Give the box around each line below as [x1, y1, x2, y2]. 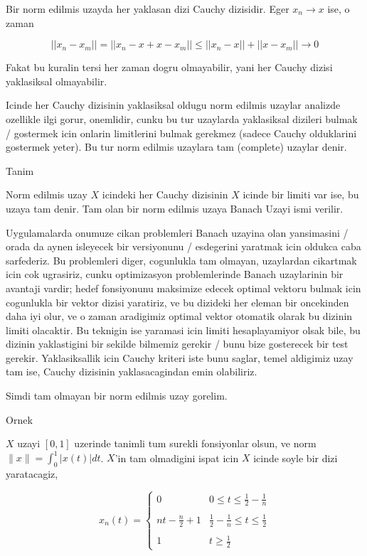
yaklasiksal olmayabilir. [6, 73, 107, 88]
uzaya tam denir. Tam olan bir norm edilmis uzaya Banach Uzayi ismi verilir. [6, 201, 344, 215]
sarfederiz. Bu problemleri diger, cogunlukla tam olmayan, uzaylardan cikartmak [6, 252, 357, 267]
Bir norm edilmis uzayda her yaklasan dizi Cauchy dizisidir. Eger [6, 1, 289, 16]
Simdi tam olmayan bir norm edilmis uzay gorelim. [6, 388, 228, 403]
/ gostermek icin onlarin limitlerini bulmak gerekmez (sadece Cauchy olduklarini [6, 125, 357, 140]
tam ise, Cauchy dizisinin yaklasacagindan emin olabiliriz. [6, 364, 257, 379]
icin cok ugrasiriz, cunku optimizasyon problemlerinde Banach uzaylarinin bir [6, 267, 344, 282]
